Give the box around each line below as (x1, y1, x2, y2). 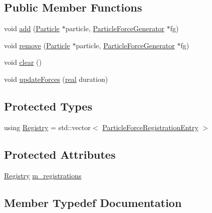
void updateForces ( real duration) (4, 73, 108, 84)
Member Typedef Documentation (4, 194, 182, 210)
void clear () (4, 57, 42, 67)
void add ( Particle (4, 23, 60, 34)
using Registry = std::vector (4, 122, 91, 132)
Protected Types (4, 98, 93, 114)
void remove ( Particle (4, 40, 70, 50)
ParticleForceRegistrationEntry (102, 122, 198, 132)
